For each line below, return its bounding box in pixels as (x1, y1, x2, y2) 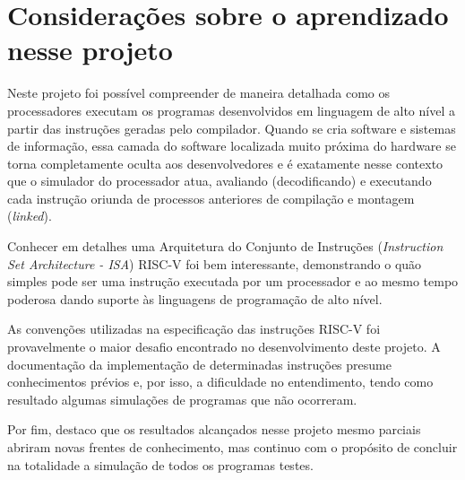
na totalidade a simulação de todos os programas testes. (7, 455, 314, 474)
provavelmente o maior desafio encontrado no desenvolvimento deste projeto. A (7, 337, 441, 356)
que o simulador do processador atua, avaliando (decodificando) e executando (7, 171, 432, 190)
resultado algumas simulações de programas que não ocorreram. (7, 389, 357, 408)
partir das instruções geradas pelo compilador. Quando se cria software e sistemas (7, 118, 456, 137)
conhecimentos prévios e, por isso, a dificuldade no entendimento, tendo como (7, 372, 434, 391)
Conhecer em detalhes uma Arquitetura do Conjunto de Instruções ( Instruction (7, 237, 443, 256)
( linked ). (7, 206, 52, 225)
